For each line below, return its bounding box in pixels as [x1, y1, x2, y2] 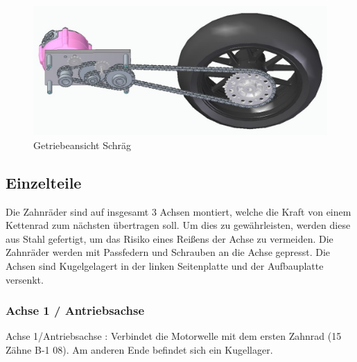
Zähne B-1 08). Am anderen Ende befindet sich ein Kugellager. [6, 342, 273, 356]
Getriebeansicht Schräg [33, 137, 132, 152]
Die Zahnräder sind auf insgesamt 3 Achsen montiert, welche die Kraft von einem [6, 204, 351, 218]
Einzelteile [6, 171, 82, 193]
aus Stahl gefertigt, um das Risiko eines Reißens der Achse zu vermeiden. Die [6, 231, 333, 245]
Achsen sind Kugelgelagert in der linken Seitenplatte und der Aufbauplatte [6, 258, 324, 273]
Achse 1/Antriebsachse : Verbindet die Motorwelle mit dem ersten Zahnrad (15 [6, 329, 342, 343]
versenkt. [6, 272, 44, 286]
